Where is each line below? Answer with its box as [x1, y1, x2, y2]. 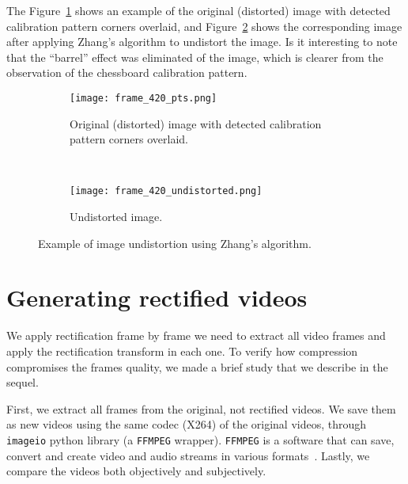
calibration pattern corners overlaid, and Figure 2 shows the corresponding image [6, 17, 402, 34]
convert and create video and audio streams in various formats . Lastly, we [6, 447, 370, 463]
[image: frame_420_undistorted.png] [70, 185, 263, 197]
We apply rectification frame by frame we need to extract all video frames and [6, 327, 386, 344]
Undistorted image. [70, 208, 163, 225]
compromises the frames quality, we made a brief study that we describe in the [6, 358, 388, 375]
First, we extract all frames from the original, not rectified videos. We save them [6, 400, 396, 417]
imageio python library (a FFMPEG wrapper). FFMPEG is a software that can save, [6, 431, 395, 448]
